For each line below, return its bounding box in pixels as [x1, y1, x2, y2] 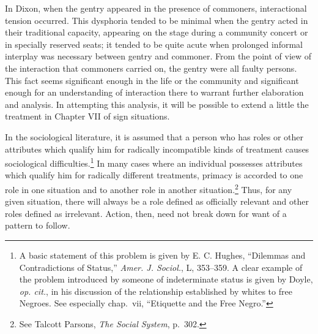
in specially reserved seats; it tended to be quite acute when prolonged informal [5, 37, 303, 50]
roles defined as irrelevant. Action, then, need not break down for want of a [5, 207, 287, 219]
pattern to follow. [5, 219, 70, 232]
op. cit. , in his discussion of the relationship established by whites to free [19, 284, 292, 297]
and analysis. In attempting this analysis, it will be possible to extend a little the [5, 97, 309, 110]
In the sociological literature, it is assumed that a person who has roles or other [5, 130, 304, 143]
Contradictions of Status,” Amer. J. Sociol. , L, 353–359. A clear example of [19, 260, 303, 273]
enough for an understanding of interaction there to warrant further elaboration [5, 86, 304, 99]
